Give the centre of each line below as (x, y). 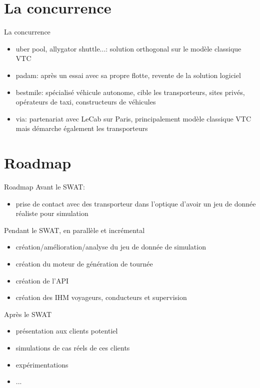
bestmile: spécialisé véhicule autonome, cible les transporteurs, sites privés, (130, 92)
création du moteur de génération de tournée (84, 263)
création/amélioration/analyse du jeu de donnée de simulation (111, 247)
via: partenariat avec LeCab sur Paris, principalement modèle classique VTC (133, 118)
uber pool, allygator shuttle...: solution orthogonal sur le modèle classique (128, 48)
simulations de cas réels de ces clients (73, 347)
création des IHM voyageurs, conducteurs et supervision (101, 297)
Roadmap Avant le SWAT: (44, 186)
